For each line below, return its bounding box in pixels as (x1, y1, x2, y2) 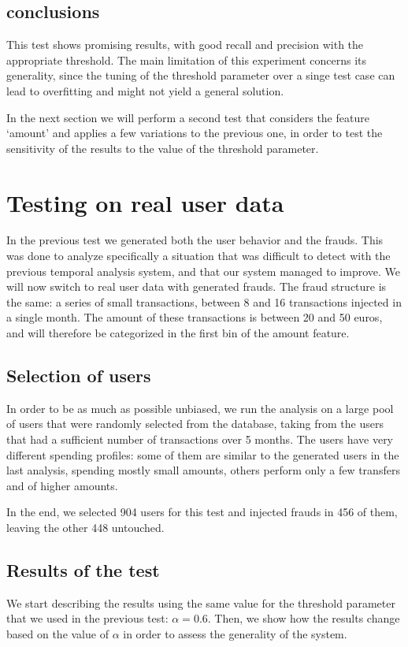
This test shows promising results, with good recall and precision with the (6, 36, 364, 53)
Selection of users (6, 363, 151, 388)
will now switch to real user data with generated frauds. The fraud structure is (6, 278, 387, 295)
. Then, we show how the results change (207, 610, 400, 627)
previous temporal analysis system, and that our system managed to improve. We (6, 262, 401, 279)
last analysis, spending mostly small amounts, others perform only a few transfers (6, 462, 400, 478)
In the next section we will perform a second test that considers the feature (6, 109, 369, 125)
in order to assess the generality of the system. (123, 625, 347, 641)
